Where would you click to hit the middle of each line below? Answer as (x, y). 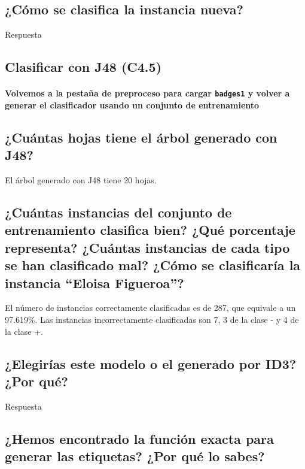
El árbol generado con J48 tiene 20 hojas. (81, 180)
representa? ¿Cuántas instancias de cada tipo (147, 247)
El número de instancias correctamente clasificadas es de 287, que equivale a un (150, 308)
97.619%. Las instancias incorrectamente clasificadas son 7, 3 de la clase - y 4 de (152, 319)
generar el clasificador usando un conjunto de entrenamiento (132, 105)
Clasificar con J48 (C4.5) (83, 67)
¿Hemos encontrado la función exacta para (139, 438)
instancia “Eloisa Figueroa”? (94, 282)
